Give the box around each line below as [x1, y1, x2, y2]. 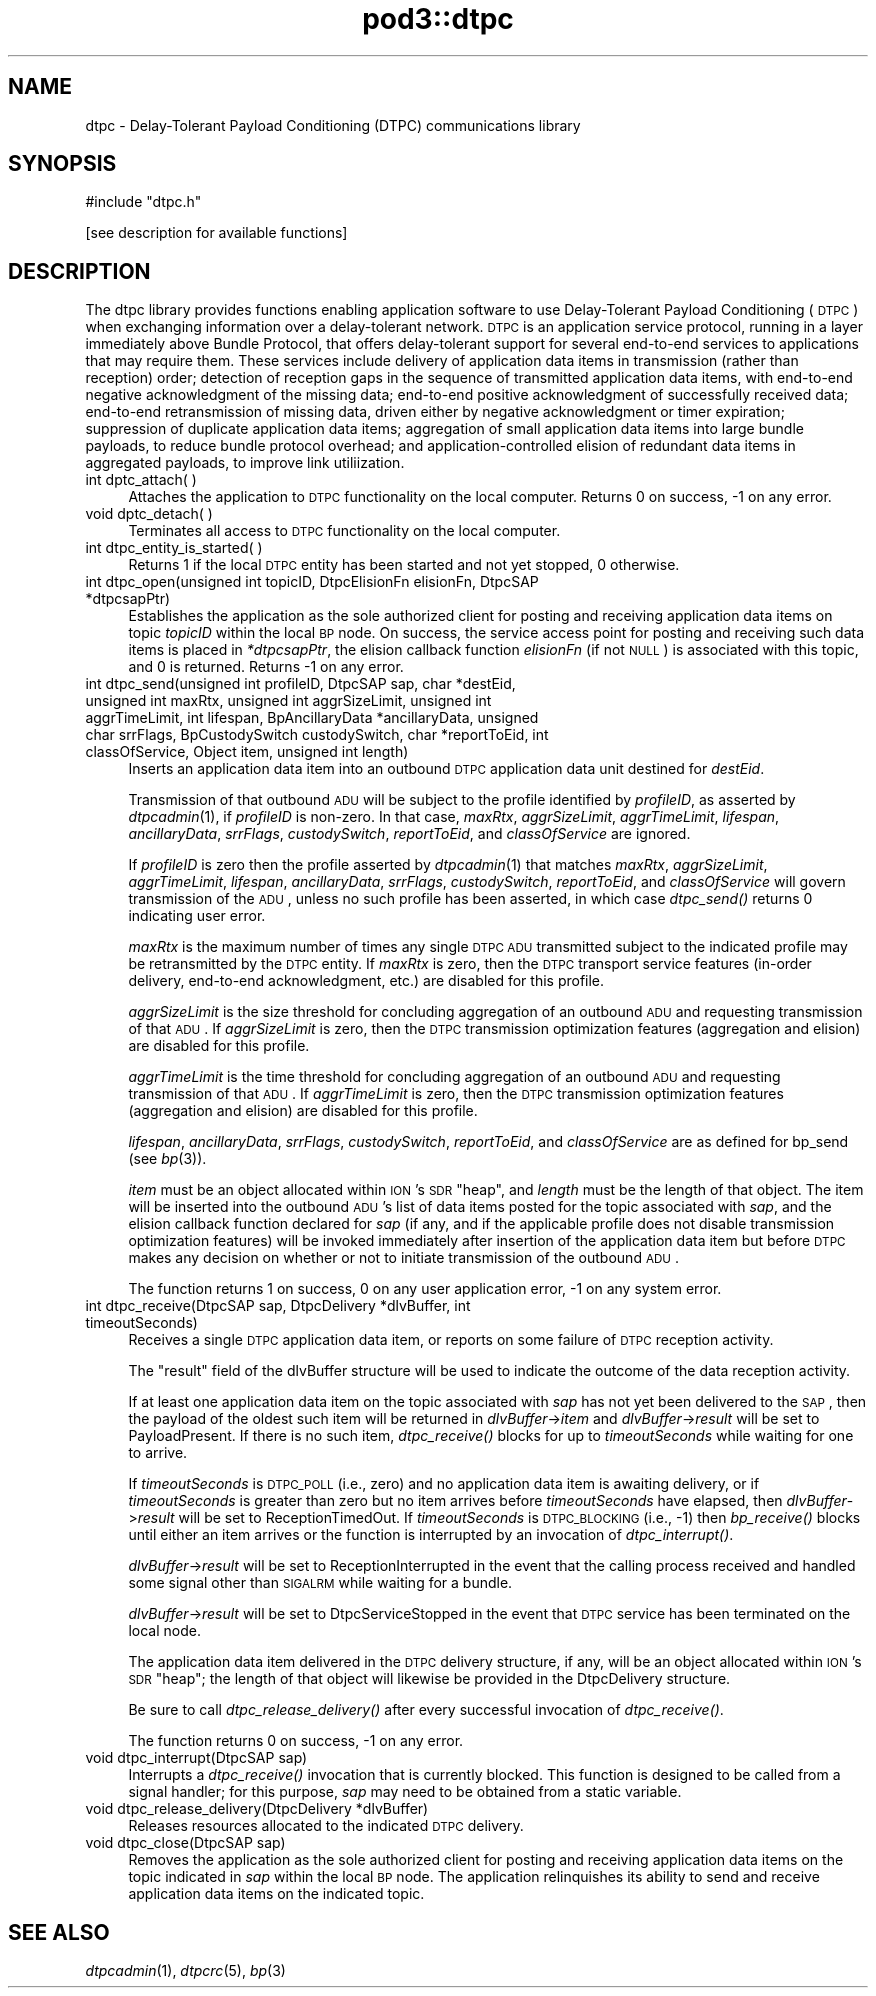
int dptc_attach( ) [85, 471, 197, 489]
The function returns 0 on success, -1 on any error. [128, 1732, 464, 1750]
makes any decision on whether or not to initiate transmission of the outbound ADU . [128, 1249, 680, 1267]
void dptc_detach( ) [85, 505, 213, 523]
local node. [128, 1622, 201, 1640]
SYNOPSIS [8, 151, 117, 177]
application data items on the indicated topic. [128, 1885, 425, 1903]
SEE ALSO [8, 1919, 110, 1945]
